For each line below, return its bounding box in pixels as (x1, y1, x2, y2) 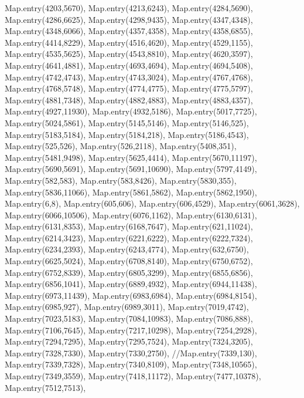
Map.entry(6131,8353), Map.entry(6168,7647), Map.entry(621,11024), (5, 220, 253, 232)
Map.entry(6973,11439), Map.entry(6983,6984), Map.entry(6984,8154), (5, 289, 257, 301)
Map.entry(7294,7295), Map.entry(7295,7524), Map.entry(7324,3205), (5, 335, 253, 348)
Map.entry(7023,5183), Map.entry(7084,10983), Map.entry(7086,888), (5, 312, 253, 325)
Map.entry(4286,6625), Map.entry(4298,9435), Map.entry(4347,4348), (5, 13, 253, 25)
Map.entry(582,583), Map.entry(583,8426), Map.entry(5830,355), (5, 174, 237, 186)
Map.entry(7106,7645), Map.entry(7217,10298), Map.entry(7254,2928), (5, 323, 257, 336)
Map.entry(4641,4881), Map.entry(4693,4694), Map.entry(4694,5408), (5, 59, 253, 71)
